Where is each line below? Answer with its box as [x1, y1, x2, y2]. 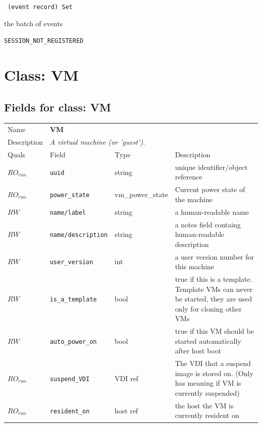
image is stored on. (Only [175, 368, 253, 378]
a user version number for [175, 251, 254, 262]
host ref [114, 405, 138, 415]
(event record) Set [8, 4, 73, 11]
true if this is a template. [175, 274, 252, 284]
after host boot [175, 345, 221, 356]
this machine [175, 261, 214, 272]
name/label [49, 209, 86, 216]
